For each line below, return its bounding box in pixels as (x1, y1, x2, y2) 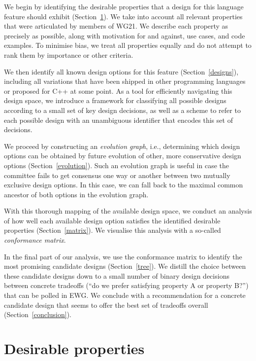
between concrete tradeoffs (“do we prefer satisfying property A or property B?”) (4, 280, 249, 290)
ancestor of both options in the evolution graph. (4, 189, 149, 199)
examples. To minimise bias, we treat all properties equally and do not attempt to (4, 40, 252, 50)
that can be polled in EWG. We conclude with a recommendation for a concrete (4, 290, 246, 300)
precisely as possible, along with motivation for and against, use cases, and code (4, 30, 245, 40)
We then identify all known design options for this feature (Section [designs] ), (4, 66, 239, 76)
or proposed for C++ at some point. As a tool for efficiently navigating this (4, 85, 232, 96)
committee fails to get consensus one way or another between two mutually (4, 170, 230, 180)
